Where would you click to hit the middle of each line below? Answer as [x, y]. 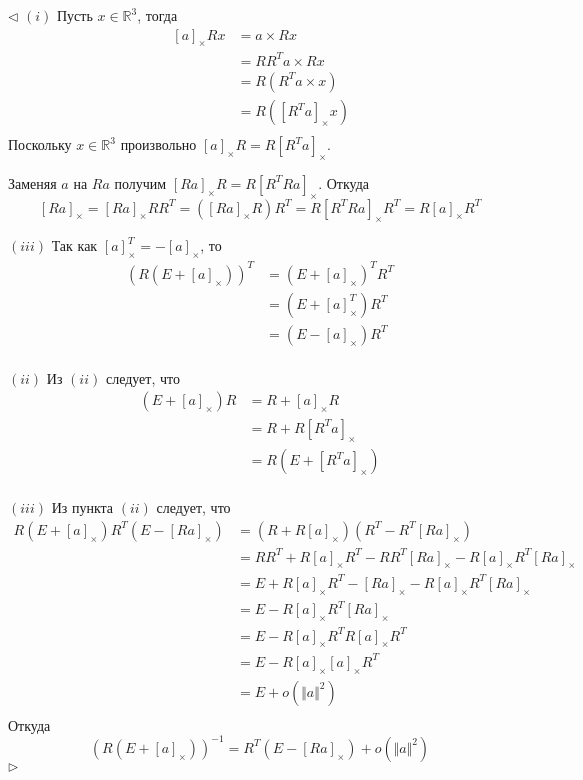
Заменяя [32, 182]
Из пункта [82, 507]
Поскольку [40, 144]
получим [140, 182]
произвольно [158, 144]
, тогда [157, 15]
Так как [74, 245]
